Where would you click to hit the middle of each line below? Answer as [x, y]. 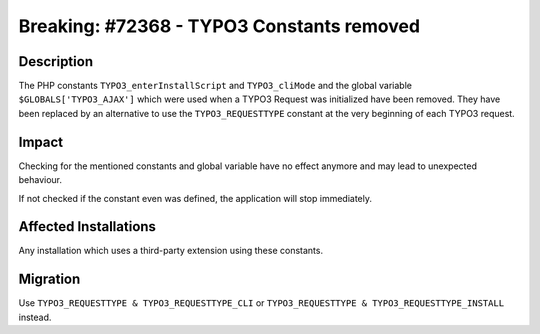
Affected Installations [87, 226]
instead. [35, 317]
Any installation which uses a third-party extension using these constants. [171, 251]
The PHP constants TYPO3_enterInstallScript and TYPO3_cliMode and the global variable [215, 86]
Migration [49, 279]
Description [56, 61]
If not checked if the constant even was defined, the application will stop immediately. [195, 198]
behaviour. [40, 180]
